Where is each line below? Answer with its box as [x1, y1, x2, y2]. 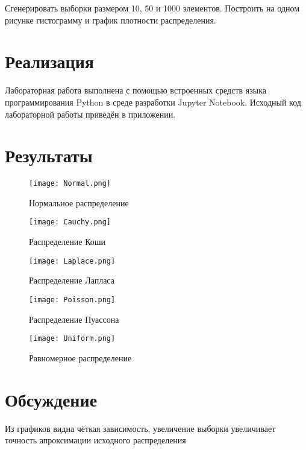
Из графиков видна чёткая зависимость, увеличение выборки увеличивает [5, 422, 276, 434]
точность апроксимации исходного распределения [5, 434, 186, 446]
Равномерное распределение [29, 351, 132, 364]
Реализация [5, 49, 94, 74]
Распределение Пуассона [29, 312, 119, 325]
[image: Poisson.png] [29, 295, 116, 304]
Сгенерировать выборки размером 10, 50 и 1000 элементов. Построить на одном [5, 2, 300, 14]
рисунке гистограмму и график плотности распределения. [5, 13, 216, 26]
